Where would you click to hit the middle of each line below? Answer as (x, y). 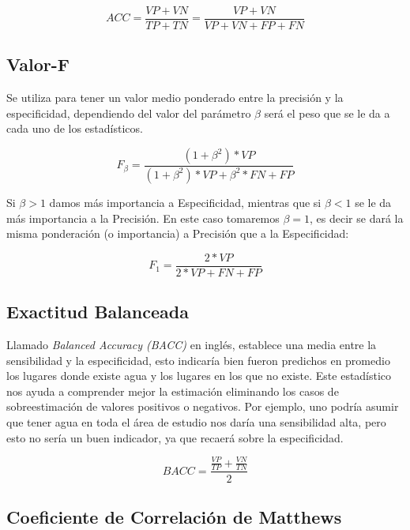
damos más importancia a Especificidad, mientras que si (185, 202)
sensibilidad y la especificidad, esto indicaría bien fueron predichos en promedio (198, 360)
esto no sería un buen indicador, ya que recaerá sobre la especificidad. (175, 437)
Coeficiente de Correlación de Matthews (174, 516)
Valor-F (38, 64)
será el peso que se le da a (327, 113)
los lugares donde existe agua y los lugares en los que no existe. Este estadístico (199, 376)
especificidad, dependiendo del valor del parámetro (129, 113)
